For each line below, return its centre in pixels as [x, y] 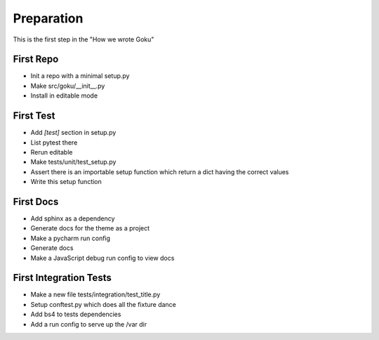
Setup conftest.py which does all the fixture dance [104, 304]
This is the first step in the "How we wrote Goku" [84, 39]
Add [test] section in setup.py [73, 133]
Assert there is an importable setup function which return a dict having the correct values [160, 171]
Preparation [48, 18]
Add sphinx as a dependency [73, 218]
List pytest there [54, 142]
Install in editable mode [64, 96]
